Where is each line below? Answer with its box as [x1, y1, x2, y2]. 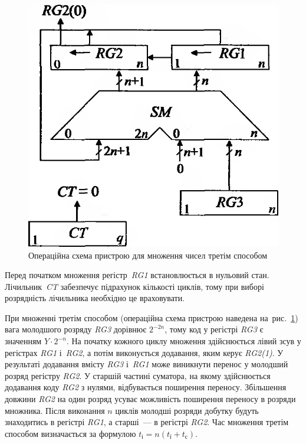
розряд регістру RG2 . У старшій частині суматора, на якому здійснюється [5, 369, 271, 381]
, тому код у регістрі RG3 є [164, 323, 264, 335]
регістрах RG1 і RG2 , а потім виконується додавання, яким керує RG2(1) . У [5, 346, 284, 358]
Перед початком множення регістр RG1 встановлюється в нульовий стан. [5, 269, 269, 281]
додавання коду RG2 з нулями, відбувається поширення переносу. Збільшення [5, 381, 287, 393]
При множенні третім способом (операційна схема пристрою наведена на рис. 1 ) [5, 311, 298, 324]
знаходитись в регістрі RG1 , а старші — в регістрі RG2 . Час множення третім [5, 416, 289, 428]
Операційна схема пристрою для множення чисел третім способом [28, 249, 268, 261]
